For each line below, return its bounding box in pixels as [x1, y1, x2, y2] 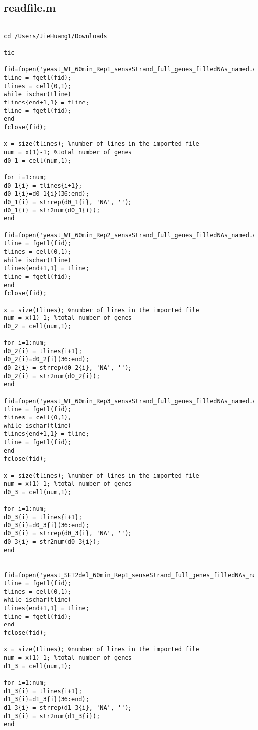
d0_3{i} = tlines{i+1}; [4, 513, 82, 521]
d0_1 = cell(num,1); [4, 157, 72, 164]
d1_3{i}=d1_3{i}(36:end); [4, 696, 89, 703]
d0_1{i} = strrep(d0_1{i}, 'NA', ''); [4, 198, 132, 206]
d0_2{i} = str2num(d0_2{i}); [4, 372, 100, 380]
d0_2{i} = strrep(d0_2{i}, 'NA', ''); [4, 364, 132, 372]
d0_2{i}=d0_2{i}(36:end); [4, 356, 89, 363]
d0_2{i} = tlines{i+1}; [4, 347, 82, 355]
